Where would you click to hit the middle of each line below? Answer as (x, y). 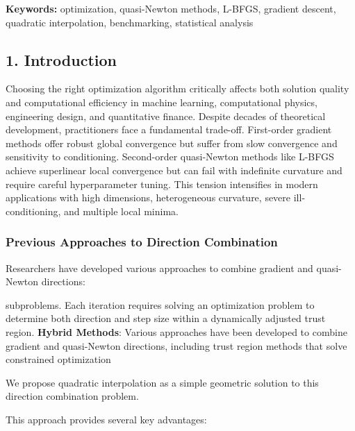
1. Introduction (61, 59)
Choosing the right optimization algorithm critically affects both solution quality (177, 88)
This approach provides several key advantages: (106, 419)
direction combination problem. (72, 396)
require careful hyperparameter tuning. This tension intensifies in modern (162, 184)
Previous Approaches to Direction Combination (142, 242)
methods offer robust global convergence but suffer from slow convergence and (172, 143)
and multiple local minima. (121, 211)
